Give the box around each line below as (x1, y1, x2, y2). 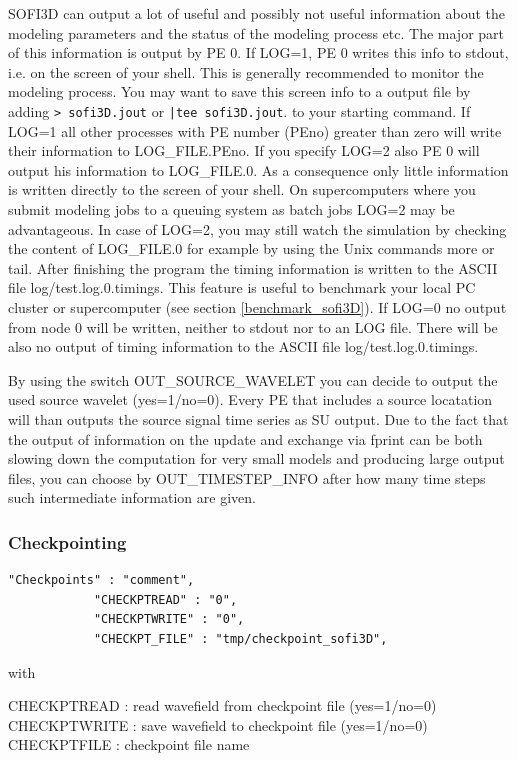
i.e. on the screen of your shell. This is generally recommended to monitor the (8, 61, 484, 82)
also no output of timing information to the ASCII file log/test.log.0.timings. (8, 336, 479, 357)
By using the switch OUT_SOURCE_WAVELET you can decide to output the (8, 369, 498, 390)
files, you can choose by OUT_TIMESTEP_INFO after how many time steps (8, 467, 486, 488)
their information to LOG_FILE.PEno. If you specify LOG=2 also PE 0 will (8, 140, 480, 161)
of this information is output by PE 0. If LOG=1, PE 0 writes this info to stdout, (8, 42, 509, 63)
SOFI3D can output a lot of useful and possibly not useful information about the (8, 3, 506, 23)
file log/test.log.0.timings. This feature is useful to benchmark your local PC (8, 277, 476, 298)
